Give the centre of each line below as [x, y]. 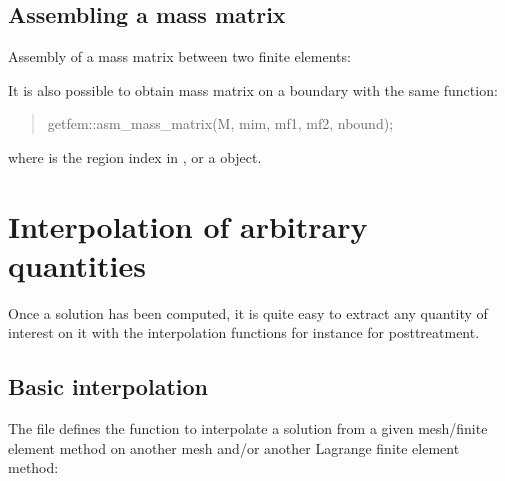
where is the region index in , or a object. [135, 156]
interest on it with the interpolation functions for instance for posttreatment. [244, 332]
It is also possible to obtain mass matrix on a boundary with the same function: [253, 89]
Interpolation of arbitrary [188, 225]
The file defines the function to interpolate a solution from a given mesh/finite [248, 428]
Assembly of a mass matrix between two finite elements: [179, 56]
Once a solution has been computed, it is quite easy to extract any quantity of [248, 312]
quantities [77, 264]
